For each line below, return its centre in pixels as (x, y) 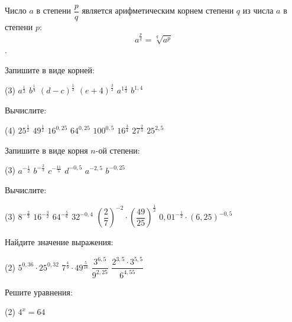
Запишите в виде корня (46, 150)
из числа (258, 10)
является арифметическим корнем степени (158, 10)
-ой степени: (118, 150)
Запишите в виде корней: (50, 69)
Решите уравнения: (39, 292)
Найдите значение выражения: (59, 242)
